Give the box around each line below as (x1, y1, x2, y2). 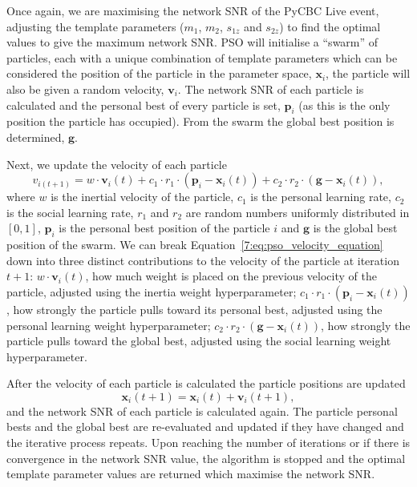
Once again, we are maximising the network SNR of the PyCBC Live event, (6, 2, 379, 18)
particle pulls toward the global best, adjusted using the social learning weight (6, 332, 391, 349)
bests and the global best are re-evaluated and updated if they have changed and (6, 418, 404, 435)
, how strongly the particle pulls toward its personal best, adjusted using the (6, 300, 383, 317)
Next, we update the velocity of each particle (6, 155, 227, 172)
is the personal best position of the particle (59, 219, 270, 236)
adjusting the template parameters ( (6, 18, 184, 34)
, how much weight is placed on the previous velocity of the (85, 268, 377, 284)
